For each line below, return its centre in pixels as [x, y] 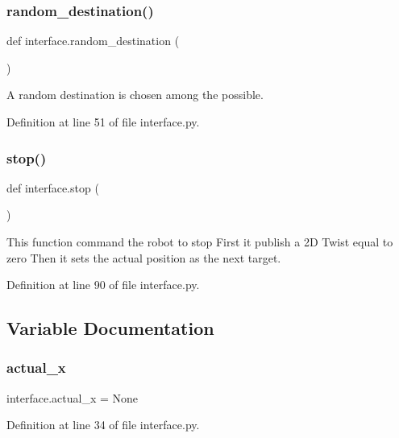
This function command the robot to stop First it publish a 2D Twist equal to [200, 242]
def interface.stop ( [53, 187]
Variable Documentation [110, 328]
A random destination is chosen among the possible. [135, 95]
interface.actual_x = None [72, 397]
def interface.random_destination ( [93, 41]
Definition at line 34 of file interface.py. [103, 425]
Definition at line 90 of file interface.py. [103, 285]
